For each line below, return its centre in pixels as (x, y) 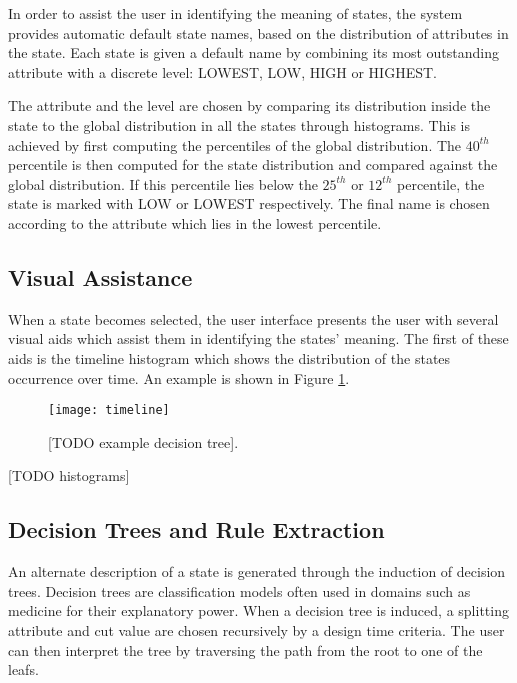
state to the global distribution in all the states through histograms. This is (239, 124)
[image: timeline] (109, 410)
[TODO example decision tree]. (143, 441)
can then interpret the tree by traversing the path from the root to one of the (245, 649)
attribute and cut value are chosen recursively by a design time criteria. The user (256, 629)
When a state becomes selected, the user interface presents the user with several (253, 318)
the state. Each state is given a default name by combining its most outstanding (254, 52)
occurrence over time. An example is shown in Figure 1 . (179, 377)
